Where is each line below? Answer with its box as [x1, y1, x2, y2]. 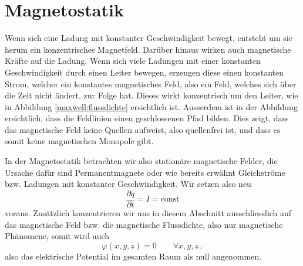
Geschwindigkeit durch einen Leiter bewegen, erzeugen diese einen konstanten [5, 66, 284, 78]
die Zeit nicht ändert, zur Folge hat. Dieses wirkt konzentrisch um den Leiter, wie [5, 89, 298, 101]
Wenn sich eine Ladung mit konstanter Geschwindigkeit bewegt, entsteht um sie [5, 32, 292, 44]
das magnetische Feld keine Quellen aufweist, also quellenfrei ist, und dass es [5, 123, 281, 135]
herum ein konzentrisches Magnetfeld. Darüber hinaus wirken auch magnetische [5, 43, 291, 55]
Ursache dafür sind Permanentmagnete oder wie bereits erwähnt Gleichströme [5, 166, 285, 178]
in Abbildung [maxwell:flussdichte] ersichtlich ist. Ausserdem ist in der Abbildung [5, 100, 298, 112]
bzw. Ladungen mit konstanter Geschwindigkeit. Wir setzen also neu [5, 178, 251, 190]
